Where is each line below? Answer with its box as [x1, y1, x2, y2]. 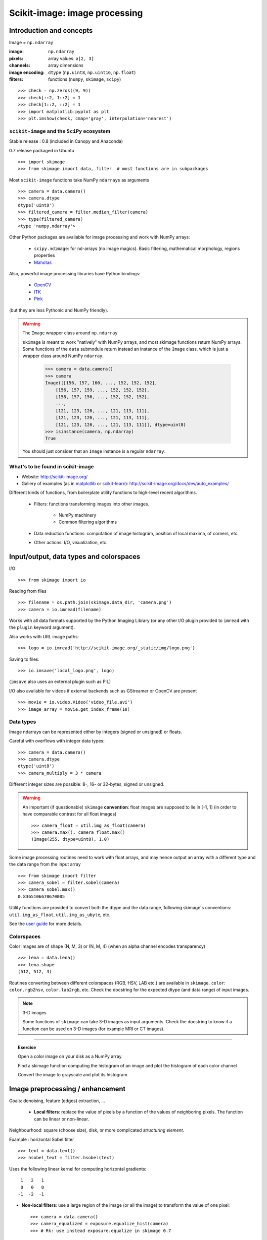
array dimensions [48, 62, 84, 68]
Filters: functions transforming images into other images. [34, 501, 149, 507]
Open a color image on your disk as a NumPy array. [18, 1054, 123, 1059]
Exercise [18, 1045, 37, 1050]
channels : [9, 62, 31, 68]
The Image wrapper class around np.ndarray [22, 330, 118, 336]
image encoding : [9, 69, 44, 75]
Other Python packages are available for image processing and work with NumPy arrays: [9, 234, 190, 240]
